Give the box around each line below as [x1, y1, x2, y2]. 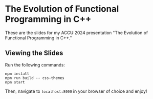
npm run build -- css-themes [5, 75, 65, 81]
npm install [5, 71, 29, 76]
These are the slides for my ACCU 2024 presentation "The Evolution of [5, 30, 148, 35]
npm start [5, 80, 25, 84]
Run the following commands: [5, 62, 65, 67]
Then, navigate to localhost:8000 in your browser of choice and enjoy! [5, 88, 148, 94]
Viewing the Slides [5, 49, 64, 57]
